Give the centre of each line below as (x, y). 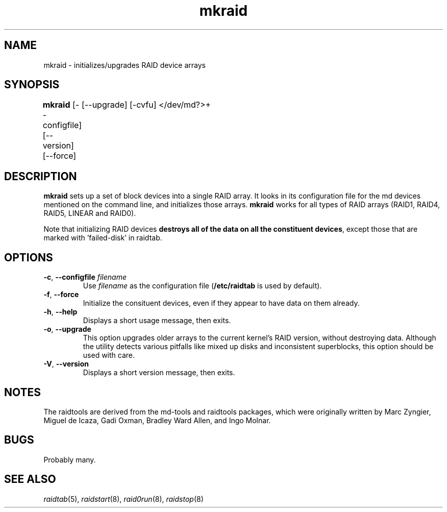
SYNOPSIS (32, 85)
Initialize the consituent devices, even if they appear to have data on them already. (221, 303)
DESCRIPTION (41, 176)
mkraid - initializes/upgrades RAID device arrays (125, 65)
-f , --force (61, 295)
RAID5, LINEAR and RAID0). (90, 213)
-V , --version (66, 364)
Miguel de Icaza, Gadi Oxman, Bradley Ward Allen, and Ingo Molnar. (157, 420)
